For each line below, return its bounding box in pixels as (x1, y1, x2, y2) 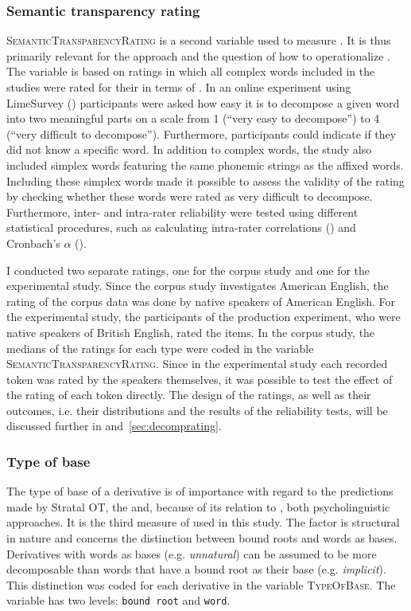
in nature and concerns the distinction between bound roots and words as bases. (6, 530, 397, 546)
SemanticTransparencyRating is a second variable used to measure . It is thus (6, 32, 391, 49)
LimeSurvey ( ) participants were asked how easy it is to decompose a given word (6, 94, 400, 111)
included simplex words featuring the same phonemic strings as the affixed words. (6, 156, 404, 173)
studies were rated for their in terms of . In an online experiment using (6, 79, 351, 95)
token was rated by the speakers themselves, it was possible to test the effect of (6, 370, 393, 387)
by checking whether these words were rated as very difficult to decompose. (6, 188, 373, 205)
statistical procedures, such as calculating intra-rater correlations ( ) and (6, 219, 356, 236)
